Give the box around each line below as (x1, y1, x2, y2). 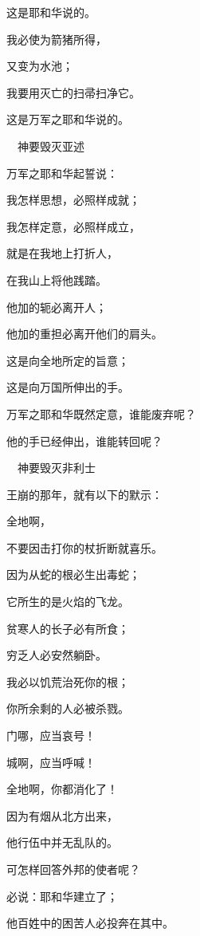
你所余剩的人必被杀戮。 (6, 700, 129, 717)
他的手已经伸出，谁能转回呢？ (6, 432, 163, 449)
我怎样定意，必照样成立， (6, 218, 140, 234)
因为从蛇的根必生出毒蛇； (6, 566, 140, 583)
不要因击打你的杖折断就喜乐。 (6, 539, 163, 556)
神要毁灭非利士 (17, 459, 96, 476)
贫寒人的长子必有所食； (6, 619, 129, 636)
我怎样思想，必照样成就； (6, 191, 140, 208)
